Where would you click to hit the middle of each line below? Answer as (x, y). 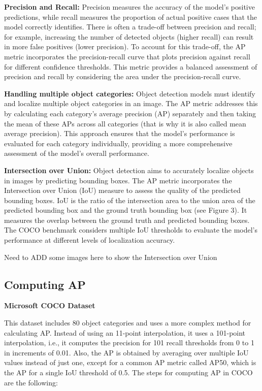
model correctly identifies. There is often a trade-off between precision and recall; (130, 27)
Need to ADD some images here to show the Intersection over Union (111, 257)
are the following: (31, 382)
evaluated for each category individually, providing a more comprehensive (118, 143)
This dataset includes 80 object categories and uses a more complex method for (128, 323)
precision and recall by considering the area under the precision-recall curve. (123, 76)
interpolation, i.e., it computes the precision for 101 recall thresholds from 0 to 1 (129, 343)
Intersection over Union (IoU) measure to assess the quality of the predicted (122, 190)
